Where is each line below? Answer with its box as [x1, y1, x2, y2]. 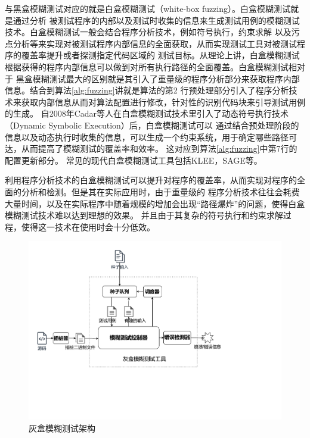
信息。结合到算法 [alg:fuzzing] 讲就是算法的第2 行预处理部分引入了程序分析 [5, 84, 289, 96]
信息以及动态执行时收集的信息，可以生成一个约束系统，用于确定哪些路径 [5, 130, 289, 143]
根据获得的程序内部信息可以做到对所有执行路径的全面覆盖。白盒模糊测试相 [5, 60, 297, 73]
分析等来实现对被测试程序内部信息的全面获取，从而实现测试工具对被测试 [13, 37, 297, 49]
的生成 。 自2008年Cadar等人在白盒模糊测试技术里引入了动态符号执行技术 [5, 107, 289, 120]
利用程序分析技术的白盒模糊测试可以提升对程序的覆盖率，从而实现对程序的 [5, 174, 297, 186]
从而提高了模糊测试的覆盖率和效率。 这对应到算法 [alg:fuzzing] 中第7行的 [21, 142, 297, 155]
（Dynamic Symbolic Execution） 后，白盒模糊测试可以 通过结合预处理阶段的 [5, 118, 299, 131]
